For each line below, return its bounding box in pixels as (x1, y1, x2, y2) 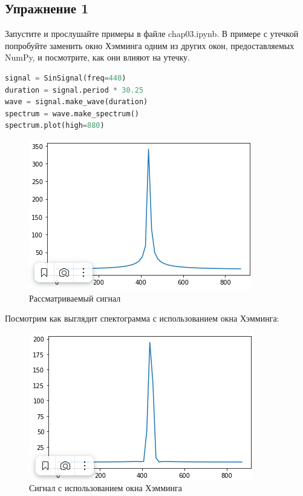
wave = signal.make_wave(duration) (5, 98, 148, 107)
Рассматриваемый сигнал (29, 291, 121, 304)
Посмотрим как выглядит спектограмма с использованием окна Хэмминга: (5, 312, 279, 325)
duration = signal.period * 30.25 (5, 85, 144, 94)
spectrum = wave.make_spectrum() (5, 109, 139, 118)
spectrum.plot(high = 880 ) (5, 121, 105, 130)
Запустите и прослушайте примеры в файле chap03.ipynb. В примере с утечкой (5, 27, 299, 40)
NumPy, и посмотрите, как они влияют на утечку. (5, 51, 191, 64)
